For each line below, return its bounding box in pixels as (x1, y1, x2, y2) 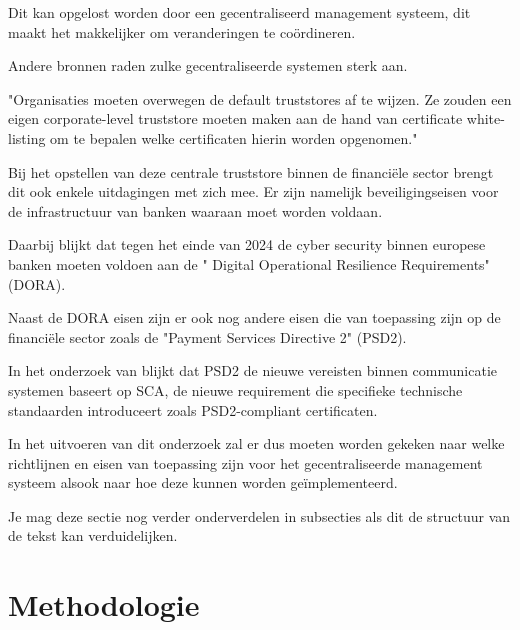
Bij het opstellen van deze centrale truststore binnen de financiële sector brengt (8, 161, 494, 182)
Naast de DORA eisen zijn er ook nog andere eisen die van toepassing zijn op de (8, 307, 501, 328)
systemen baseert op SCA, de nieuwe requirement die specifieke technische (8, 379, 463, 400)
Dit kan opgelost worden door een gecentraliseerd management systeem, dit (8, 2, 471, 22)
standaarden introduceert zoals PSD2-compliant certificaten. (8, 399, 378, 420)
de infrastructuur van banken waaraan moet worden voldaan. (8, 200, 383, 221)
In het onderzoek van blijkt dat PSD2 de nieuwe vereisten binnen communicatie (8, 360, 497, 381)
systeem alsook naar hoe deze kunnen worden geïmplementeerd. (8, 472, 398, 493)
